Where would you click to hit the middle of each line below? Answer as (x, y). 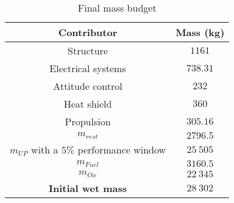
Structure (88, 50)
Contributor (88, 32)
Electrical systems (88, 68)
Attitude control (88, 86)
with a (45, 149)
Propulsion (88, 121)
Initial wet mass (88, 188)
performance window (122, 149)
